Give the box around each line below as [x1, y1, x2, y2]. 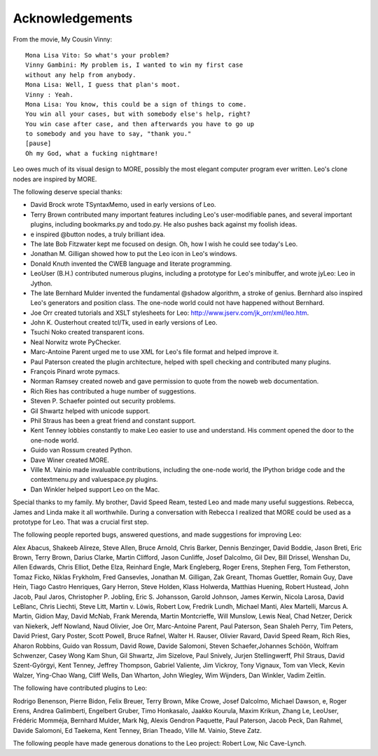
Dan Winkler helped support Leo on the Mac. [30, 485, 160, 494]
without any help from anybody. [25, 71, 136, 79]
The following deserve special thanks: [13, 188, 122, 196]
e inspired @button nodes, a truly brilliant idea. [30, 230, 166, 238]
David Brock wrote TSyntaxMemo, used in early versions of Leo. [30, 201, 216, 209]
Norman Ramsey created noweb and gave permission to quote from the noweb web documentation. [30, 377, 319, 386]
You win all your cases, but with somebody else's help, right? [25, 110, 251, 119]
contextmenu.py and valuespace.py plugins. [30, 475, 158, 484]
